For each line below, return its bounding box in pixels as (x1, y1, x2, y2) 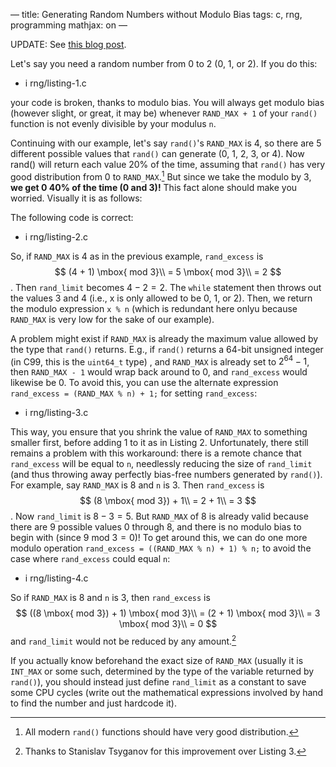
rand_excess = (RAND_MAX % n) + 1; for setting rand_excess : (10, 387, 258, 399)
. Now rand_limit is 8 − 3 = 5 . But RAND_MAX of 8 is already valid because (10, 510, 309, 523)
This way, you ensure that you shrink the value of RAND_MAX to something (10, 426, 308, 438)
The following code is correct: (10, 211, 134, 223)
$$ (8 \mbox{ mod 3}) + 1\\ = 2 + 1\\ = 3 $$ (79, 495, 257, 507)
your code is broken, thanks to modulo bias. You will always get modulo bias (10, 97, 325, 108)
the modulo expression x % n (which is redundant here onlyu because (10, 302, 298, 314)
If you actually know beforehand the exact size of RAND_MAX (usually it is (10, 654, 304, 666)
